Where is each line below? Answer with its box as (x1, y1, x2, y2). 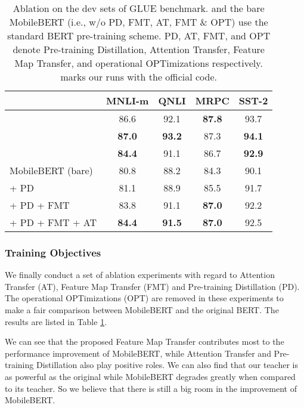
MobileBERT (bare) (10, 163, 93, 177)
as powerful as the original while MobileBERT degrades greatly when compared (5, 370, 296, 382)
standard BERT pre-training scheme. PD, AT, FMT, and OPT (7, 29, 271, 42)
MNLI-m (106, 94, 149, 107)
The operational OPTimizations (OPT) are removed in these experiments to (5, 292, 284, 304)
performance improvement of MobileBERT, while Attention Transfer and (5, 347, 271, 359)
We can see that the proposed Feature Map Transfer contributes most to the (5, 335, 284, 348)
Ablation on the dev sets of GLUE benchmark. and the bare (13, 1, 265, 15)
